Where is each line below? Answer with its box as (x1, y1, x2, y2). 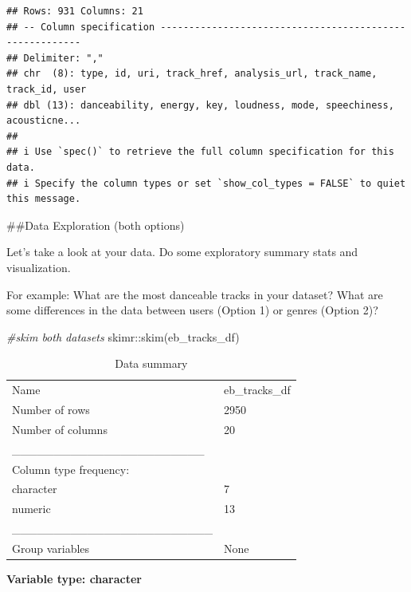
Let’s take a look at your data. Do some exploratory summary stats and (6, 243, 358, 260)
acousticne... (6, 115, 81, 127)
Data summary (115, 355, 188, 372)
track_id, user (6, 83, 87, 95)
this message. (6, 193, 81, 205)
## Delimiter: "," (6, 52, 104, 64)
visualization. (6, 259, 71, 275)
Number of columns (12, 420, 108, 437)
